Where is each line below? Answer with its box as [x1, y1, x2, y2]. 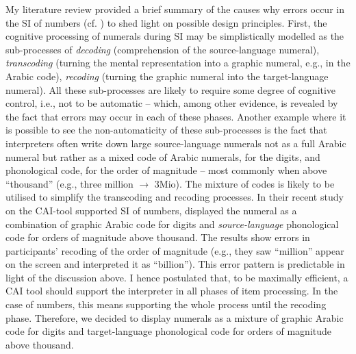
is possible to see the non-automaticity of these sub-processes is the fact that [5, 123, 327, 137]
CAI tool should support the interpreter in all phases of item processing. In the [5, 283, 338, 298]
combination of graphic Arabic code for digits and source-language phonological [5, 216, 339, 231]
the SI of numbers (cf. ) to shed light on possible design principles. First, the [5, 15, 327, 29]
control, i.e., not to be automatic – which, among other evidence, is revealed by [5, 96, 338, 110]
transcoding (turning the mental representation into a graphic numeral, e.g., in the [5, 55, 351, 70]
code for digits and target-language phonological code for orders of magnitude [5, 324, 331, 338]
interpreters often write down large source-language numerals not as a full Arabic [5, 136, 346, 150]
